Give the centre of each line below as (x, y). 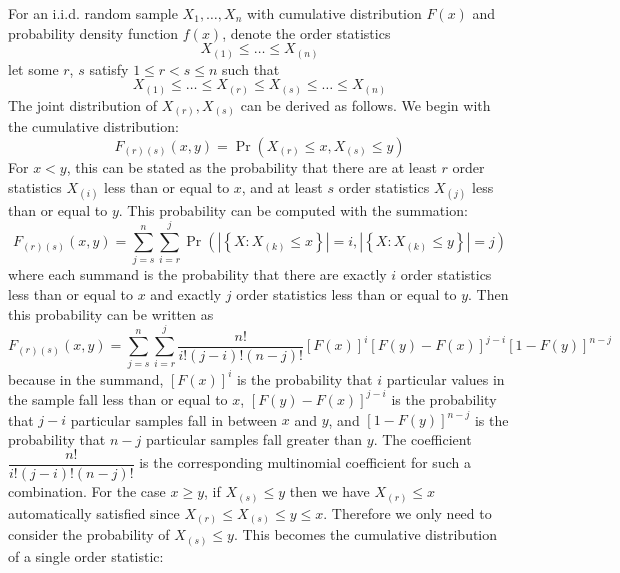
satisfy (109, 68)
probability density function (93, 32)
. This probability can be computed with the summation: (293, 209)
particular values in (445, 378)
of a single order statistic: (86, 555)
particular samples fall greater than (254, 438)
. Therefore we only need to (407, 512)
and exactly (186, 294)
